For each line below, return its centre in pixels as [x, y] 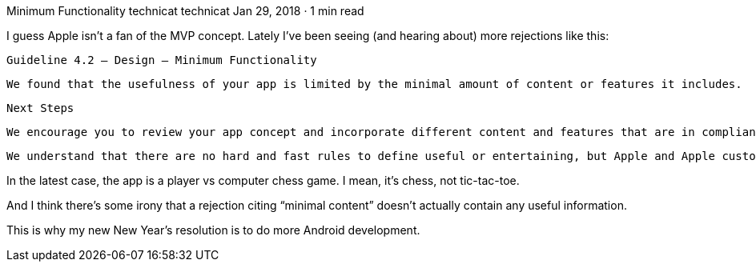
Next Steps [40, 108]
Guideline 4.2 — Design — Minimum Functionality [162, 60]
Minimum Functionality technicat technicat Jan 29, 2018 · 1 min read [185, 11]
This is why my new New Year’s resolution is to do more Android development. [213, 230]
